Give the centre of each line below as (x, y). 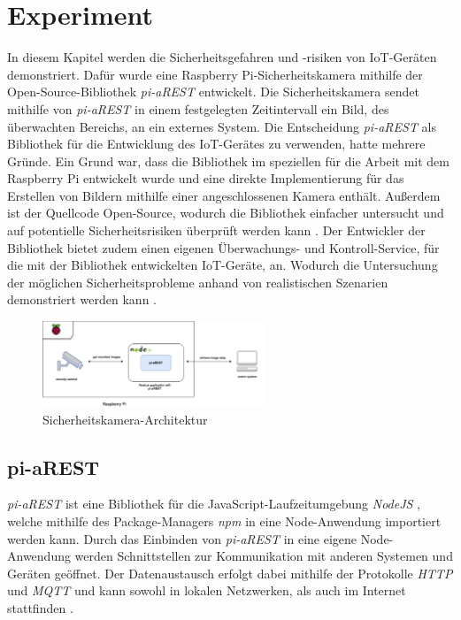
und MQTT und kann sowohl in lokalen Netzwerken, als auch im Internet (207, 590)
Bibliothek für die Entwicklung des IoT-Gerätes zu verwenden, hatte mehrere (216, 144)
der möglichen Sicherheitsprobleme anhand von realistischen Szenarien (198, 282)
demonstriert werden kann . (82, 299)
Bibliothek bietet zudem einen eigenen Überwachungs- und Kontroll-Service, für (223, 247)
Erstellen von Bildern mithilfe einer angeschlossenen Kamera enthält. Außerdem (224, 195)
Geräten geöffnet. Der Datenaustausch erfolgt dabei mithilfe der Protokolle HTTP (230, 573)
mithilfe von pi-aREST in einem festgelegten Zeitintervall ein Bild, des (198, 108)
